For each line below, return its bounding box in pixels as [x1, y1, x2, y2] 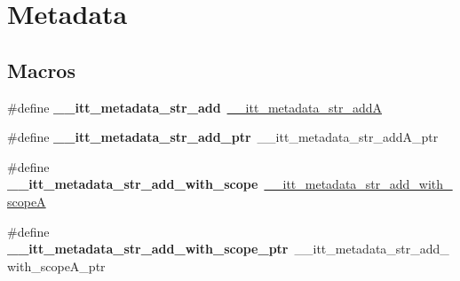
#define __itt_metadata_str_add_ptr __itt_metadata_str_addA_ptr [7, 128, 439, 146]
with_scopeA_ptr [7, 256, 106, 275]
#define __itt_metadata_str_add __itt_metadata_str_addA [7, 98, 382, 116]
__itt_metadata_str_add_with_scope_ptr [7, 239, 289, 258]
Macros [7, 56, 75, 83]
